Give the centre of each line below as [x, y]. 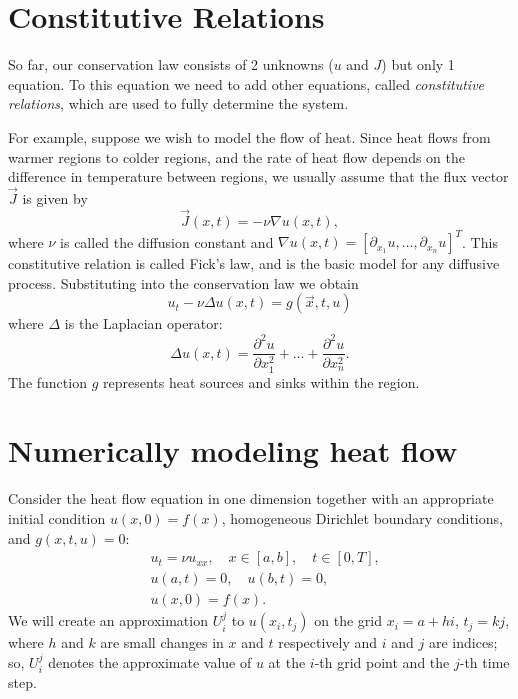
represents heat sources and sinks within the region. [261, 381]
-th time [484, 661]
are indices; [463, 642]
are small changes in [162, 642]
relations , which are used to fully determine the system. [178, 103]
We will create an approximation [108, 620]
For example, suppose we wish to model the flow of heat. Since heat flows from [249, 136]
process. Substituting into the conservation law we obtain [183, 282]
